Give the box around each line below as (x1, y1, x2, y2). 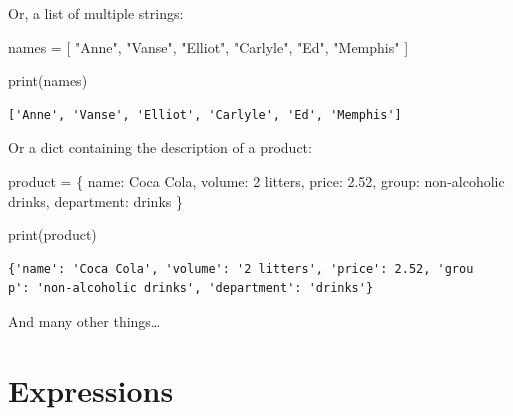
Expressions (8, 369, 174, 410)
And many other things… (8, 310, 161, 331)
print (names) (8, 70, 88, 91)
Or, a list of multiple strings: (8, 3, 184, 23)
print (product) (8, 224, 97, 245)
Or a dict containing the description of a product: (8, 137, 312, 158)
